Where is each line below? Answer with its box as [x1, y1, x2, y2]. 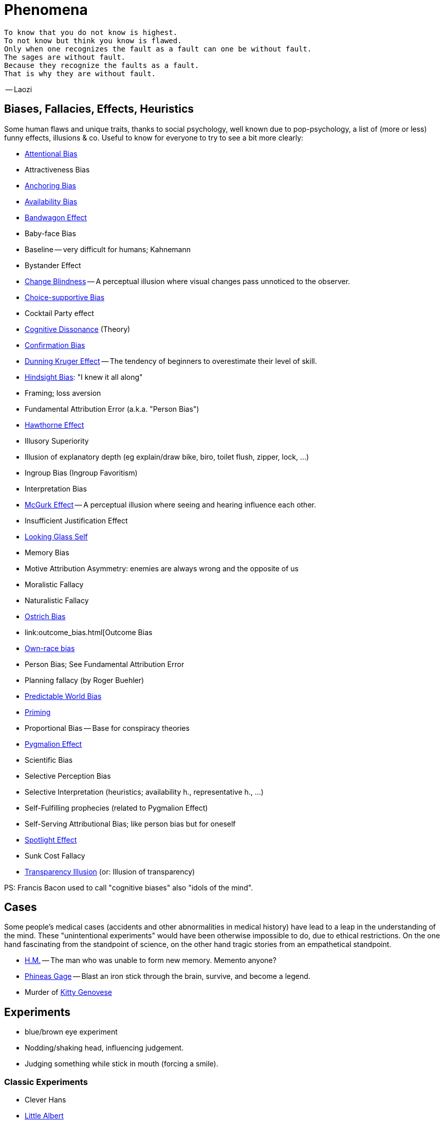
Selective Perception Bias [25, 771, 111, 780]
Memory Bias [25, 548, 69, 557]
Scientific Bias [25, 755, 73, 764]
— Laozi [5, 84, 32, 94]
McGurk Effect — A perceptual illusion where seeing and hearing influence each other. [25, 500, 316, 509]
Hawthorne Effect [25, 420, 84, 429]
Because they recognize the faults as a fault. [4, 61, 199, 69]
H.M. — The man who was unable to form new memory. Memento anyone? [25, 956, 276, 965]
